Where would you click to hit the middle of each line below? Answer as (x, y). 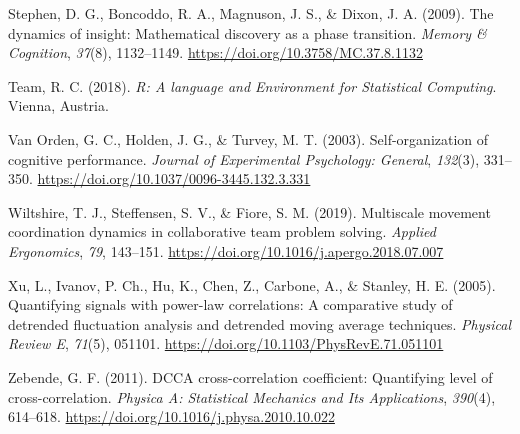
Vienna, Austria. (58, 105)
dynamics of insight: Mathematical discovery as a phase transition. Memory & (247, 32)
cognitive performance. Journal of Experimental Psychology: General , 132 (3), (244, 158)
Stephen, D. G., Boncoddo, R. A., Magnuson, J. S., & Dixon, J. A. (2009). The (251, 13)
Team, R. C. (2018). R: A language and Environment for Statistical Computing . (252, 85)
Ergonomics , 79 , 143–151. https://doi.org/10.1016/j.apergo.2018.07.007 (226, 250)
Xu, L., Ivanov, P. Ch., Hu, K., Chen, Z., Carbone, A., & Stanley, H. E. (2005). (252, 284)
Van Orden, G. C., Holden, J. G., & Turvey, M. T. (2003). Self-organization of (248, 138)
